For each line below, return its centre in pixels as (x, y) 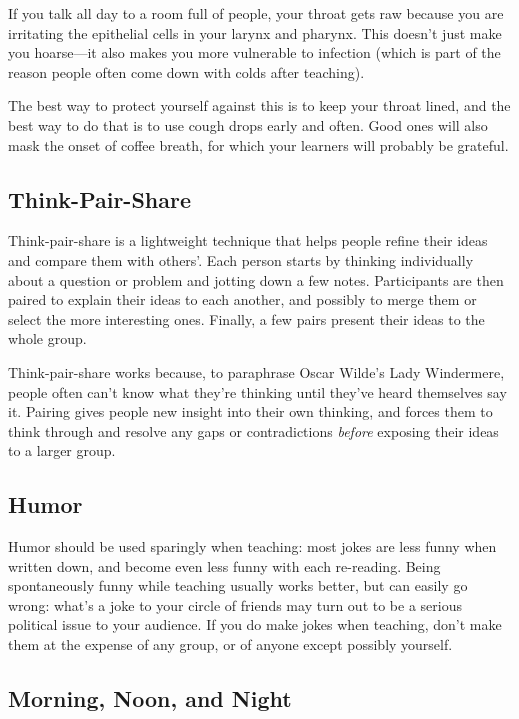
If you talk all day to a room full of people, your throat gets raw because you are (256, 13)
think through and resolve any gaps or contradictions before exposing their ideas (253, 430)
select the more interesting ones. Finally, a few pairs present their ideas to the (246, 318)
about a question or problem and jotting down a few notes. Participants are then (256, 279)
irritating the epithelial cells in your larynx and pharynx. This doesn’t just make (255, 32)
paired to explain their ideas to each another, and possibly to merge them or (242, 299)
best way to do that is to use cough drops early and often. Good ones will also (248, 124)
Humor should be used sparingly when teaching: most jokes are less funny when (252, 546)
